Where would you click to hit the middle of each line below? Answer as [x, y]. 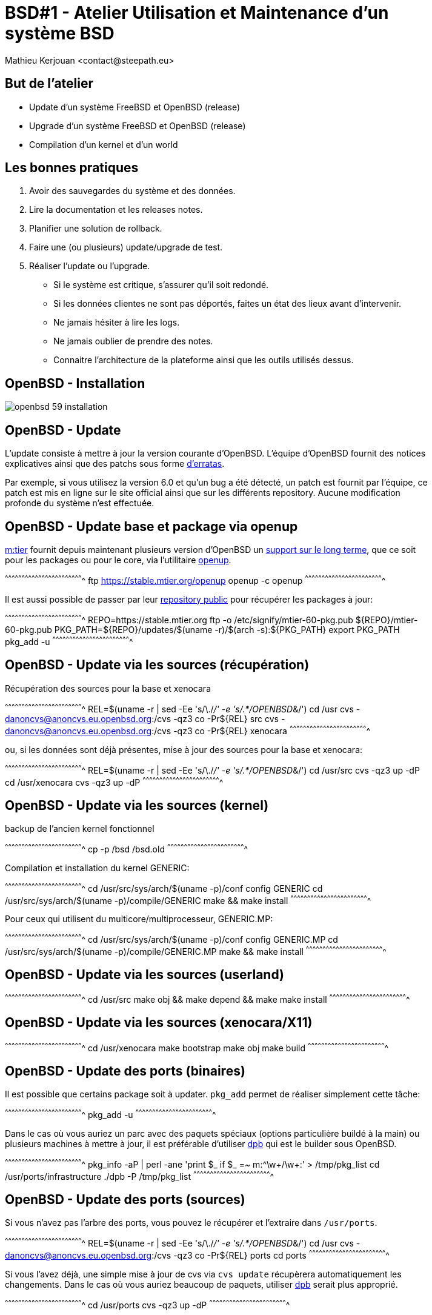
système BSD [60, 33]
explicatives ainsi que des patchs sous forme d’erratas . [115, 464]
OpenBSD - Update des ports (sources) [125, 1199]
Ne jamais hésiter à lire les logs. [117, 323]
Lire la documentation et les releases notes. [116, 210]
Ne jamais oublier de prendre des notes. [133, 341]
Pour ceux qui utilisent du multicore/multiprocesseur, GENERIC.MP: [139, 919]
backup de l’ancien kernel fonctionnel [80, 829]
